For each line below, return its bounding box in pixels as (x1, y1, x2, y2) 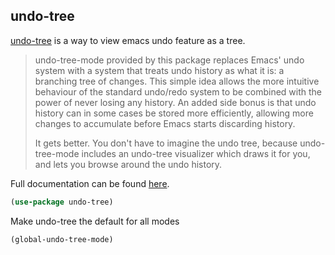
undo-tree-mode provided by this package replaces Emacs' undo (34, 54, 305, 66)
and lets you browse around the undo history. (34, 158, 223, 170)
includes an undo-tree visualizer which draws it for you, (81, 147, 311, 159)
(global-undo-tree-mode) (10, 234, 114, 244)
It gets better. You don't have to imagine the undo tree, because (34, 137, 298, 149)
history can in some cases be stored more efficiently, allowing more (34, 107, 314, 119)
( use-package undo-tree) (10, 197, 114, 207)
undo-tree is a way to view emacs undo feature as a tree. (10, 34, 246, 46)
